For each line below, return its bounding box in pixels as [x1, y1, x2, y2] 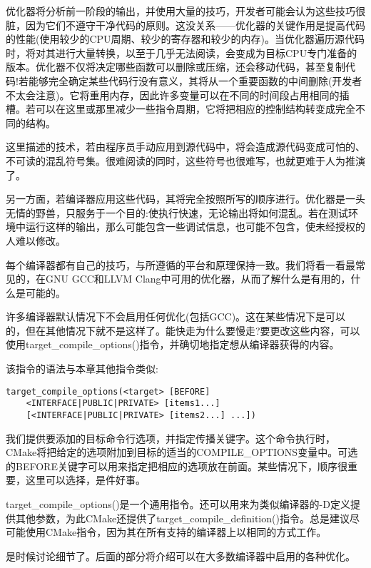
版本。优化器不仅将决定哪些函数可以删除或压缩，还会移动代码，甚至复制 [6, 59, 345, 74]
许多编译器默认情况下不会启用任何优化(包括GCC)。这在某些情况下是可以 [6, 309, 346, 324]
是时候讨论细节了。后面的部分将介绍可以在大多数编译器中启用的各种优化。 [6, 548, 355, 563]
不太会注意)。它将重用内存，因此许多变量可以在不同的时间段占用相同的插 [6, 87, 350, 102]
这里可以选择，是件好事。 [25, 472, 146, 487]
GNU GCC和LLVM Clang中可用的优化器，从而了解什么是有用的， [45, 271, 351, 286]
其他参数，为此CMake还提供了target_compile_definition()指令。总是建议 [15, 510, 350, 525]
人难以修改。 [6, 233, 66, 248]
